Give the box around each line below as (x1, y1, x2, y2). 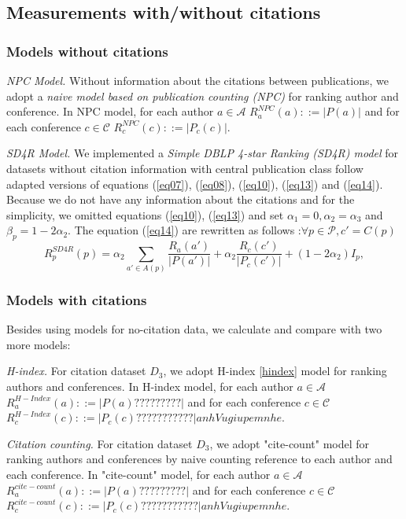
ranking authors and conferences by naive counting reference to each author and (6, 451, 393, 467)
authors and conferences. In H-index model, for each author (6, 378, 293, 394)
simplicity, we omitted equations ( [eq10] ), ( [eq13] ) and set (6, 206, 284, 223)
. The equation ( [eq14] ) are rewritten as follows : (68, 222, 301, 238)
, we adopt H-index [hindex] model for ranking (163, 363, 387, 379)
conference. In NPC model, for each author (6, 103, 214, 120)
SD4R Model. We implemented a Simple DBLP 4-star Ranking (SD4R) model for (6, 145, 399, 161)
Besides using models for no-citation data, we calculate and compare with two (6, 321, 382, 337)
